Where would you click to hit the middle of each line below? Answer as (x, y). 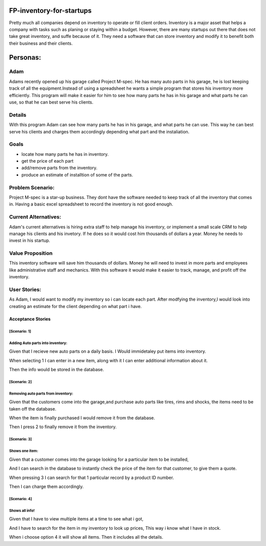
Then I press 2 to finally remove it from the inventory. (63, 427)
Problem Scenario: (32, 187)
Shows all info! (22, 511)
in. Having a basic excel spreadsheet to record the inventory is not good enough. (91, 204)
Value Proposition (31, 253)
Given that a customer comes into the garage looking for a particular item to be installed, (99, 459)
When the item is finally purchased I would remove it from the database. (82, 418)
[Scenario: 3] (20, 439)
